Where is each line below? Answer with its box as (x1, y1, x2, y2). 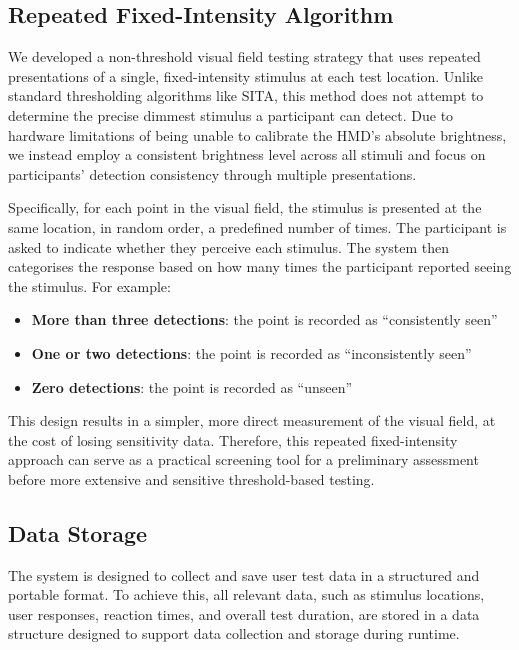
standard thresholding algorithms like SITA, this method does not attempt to (8, 85, 484, 106)
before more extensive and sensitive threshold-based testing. (8, 468, 375, 489)
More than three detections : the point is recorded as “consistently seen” (31, 309, 498, 330)
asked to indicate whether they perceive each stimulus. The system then (8, 236, 450, 257)
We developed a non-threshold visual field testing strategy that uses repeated (8, 46, 481, 67)
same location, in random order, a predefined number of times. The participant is (8, 216, 507, 237)
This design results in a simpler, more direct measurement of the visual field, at (8, 410, 496, 431)
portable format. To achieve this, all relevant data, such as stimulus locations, (8, 584, 485, 605)
